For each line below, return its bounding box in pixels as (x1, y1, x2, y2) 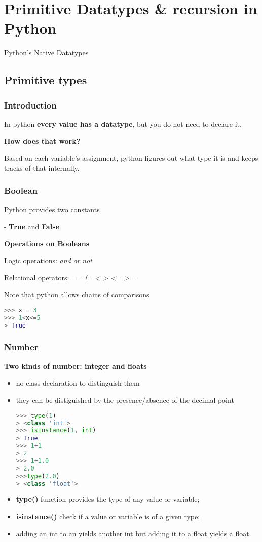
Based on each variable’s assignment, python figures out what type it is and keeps (4, 153, 258, 163)
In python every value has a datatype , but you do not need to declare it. (4, 118, 242, 129)
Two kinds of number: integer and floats (4, 360, 147, 371)
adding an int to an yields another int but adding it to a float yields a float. (16, 528, 251, 538)
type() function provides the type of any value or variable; (16, 494, 200, 504)
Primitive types (4, 72, 87, 88)
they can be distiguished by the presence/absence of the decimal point (16, 394, 234, 405)
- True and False (4, 221, 59, 232)
